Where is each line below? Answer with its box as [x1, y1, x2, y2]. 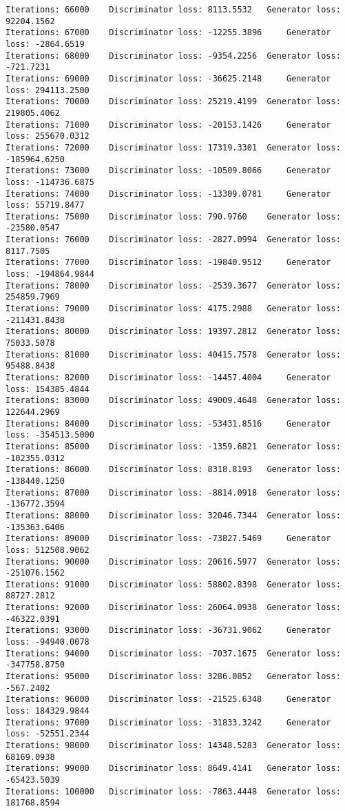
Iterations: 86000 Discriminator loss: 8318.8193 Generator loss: [6, 465, 341, 475]
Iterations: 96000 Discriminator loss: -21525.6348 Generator [6, 694, 331, 705]
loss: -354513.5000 [6, 430, 94, 440]
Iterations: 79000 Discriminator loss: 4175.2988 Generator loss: [6, 304, 341, 314]
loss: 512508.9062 [6, 545, 90, 555]
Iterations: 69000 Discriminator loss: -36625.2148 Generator [6, 73, 331, 84]
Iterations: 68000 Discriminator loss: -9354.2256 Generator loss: [6, 50, 341, 61]
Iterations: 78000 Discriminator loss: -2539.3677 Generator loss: [6, 280, 341, 291]
